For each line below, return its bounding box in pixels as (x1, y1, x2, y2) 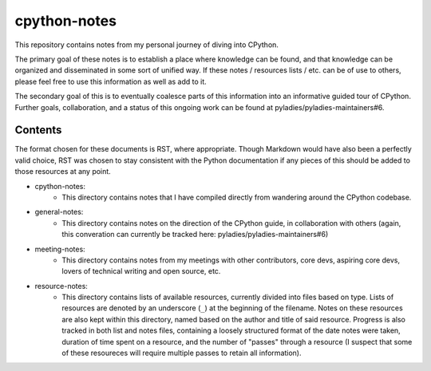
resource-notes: (34, 281, 88, 290)
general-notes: (34, 207, 84, 217)
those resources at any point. (14, 167, 111, 176)
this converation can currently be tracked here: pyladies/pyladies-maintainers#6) (61, 230, 329, 239)
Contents (14, 124, 62, 137)
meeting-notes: (34, 244, 85, 254)
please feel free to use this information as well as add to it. (14, 77, 207, 86)
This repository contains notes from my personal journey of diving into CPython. (14, 40, 279, 49)
